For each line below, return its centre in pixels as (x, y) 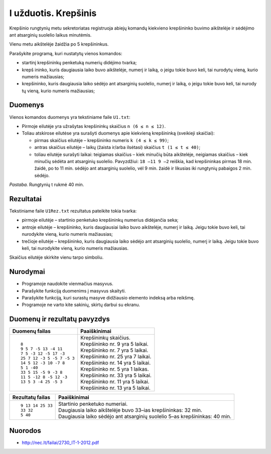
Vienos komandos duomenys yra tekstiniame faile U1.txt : (70, 117)
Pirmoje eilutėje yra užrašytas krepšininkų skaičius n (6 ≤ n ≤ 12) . (94, 126)
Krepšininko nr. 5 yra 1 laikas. (115, 369)
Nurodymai (27, 272)
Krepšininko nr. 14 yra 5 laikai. (116, 363)
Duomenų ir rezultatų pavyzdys (60, 319)
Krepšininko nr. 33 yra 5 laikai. (116, 375)
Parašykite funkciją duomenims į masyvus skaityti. (74, 290)
